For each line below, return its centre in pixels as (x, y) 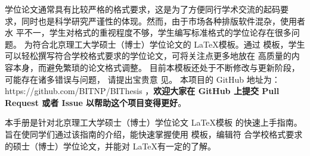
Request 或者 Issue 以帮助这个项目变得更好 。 (96, 102)
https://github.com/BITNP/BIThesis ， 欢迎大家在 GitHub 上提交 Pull (142, 91)
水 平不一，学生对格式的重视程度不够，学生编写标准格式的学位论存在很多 (148, 32)
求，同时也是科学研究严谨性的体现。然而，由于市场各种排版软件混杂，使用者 (155, 21)
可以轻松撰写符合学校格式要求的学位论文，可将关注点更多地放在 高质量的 (148, 56)
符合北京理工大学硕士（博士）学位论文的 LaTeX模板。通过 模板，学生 (169, 44)
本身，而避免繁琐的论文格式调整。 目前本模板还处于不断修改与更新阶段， (156, 67)
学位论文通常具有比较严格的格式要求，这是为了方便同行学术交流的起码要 (147, 9)
